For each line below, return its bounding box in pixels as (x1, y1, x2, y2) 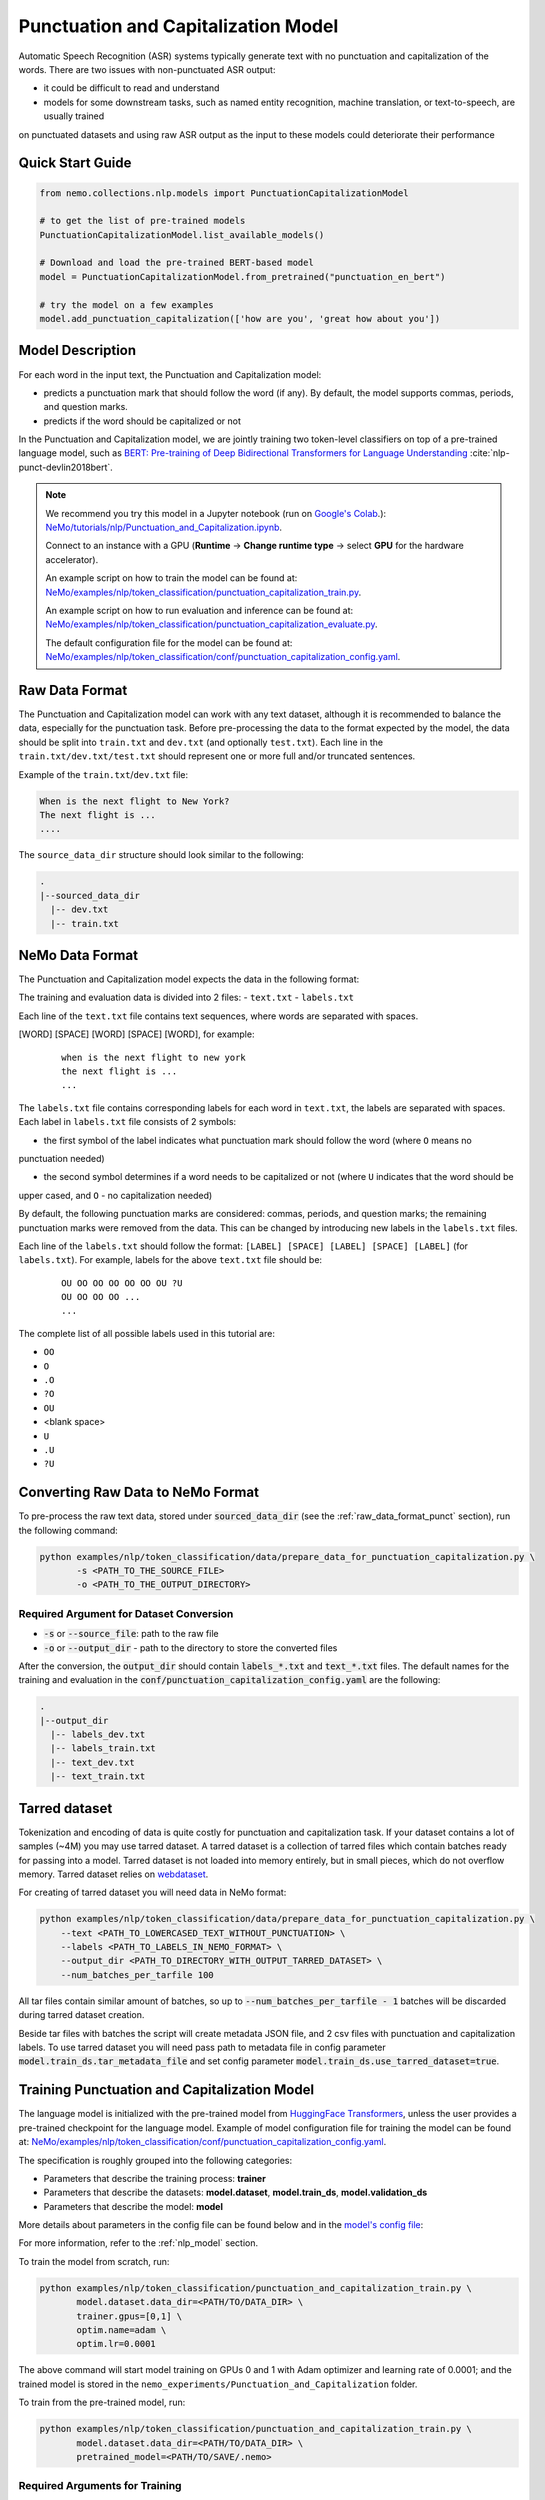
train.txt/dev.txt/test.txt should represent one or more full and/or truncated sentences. (18, 750, 416, 762)
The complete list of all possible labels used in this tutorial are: (18, 1327, 275, 1339)
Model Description (18, 342, 137, 359)
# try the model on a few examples (39, 299, 214, 310)
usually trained (43, 110, 105, 122)
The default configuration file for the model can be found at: (45, 636, 293, 649)
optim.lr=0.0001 (76, 2338, 157, 2350)
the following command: (18, 1524, 119, 1536)
